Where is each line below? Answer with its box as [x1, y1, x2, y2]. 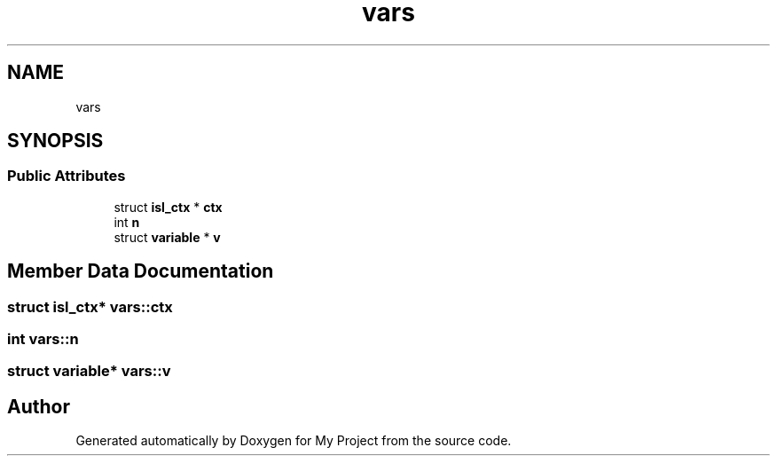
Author [7, 395, 70, 418]
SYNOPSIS [7, 129, 104, 153]
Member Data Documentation [7, 260, 274, 283]
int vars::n [7, 330, 79, 349]
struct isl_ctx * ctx [114, 199, 223, 215]
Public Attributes [7, 167, 126, 185]
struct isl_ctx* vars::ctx [7, 297, 173, 316]
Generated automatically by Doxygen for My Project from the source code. [75, 433, 512, 449]
